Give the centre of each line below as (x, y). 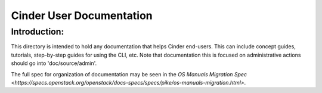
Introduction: (38, 32)
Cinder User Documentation (82, 15)
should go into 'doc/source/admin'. (54, 63)
